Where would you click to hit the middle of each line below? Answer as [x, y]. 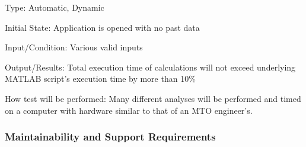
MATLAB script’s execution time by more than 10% [100, 79]
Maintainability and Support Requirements [110, 137]
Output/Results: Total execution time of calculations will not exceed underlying [150, 67]
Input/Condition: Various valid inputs [74, 47]
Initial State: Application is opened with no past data [102, 27]
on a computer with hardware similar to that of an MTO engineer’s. [129, 110]
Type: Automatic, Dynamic [55, 7]
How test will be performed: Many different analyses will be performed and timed [153, 98]
